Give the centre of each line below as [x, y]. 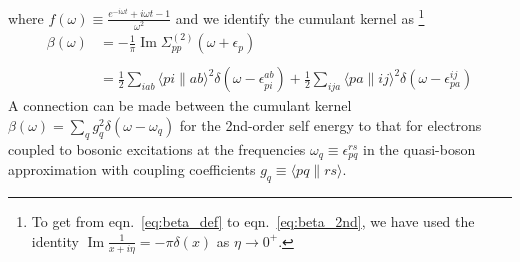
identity [55, 240]
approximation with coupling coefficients [132, 169]
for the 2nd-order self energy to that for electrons [330, 125]
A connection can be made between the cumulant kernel [180, 105]
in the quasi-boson [419, 148]
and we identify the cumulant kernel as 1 [300, 16]
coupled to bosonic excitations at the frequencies [157, 148]
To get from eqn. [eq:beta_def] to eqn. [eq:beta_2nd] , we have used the [253, 221]
